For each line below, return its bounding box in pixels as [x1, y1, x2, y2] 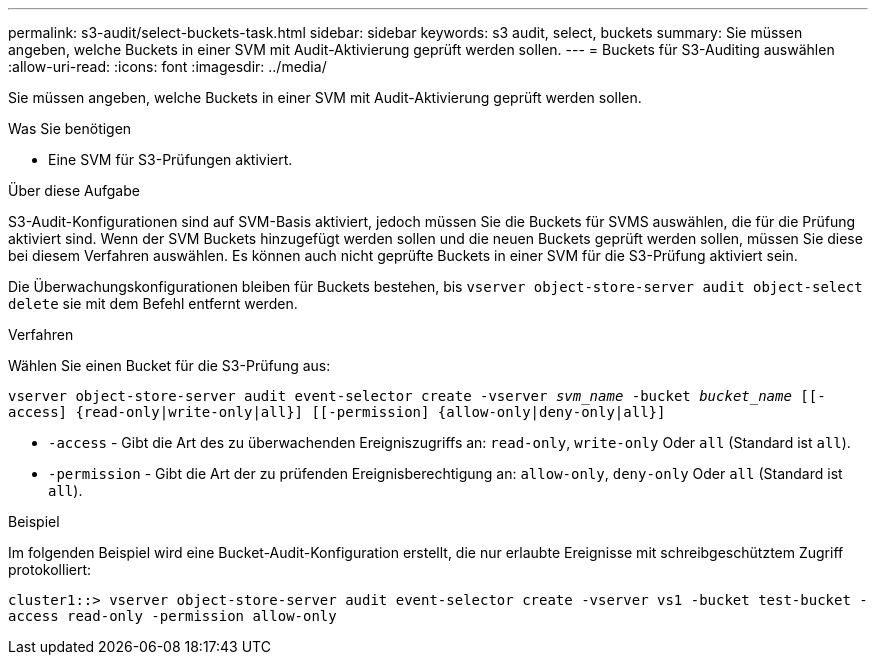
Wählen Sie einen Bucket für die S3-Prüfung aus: [8, 357, 331, 374]
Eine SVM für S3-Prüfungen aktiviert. [48, 151, 293, 168]
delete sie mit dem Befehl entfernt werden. [8, 295, 298, 312]
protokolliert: [8, 561, 92, 578]
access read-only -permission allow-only [8, 608, 337, 624]
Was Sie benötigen [8, 120, 132, 137]
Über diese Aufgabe [8, 182, 140, 199]
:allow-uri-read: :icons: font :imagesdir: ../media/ [8, 58, 327, 75]
